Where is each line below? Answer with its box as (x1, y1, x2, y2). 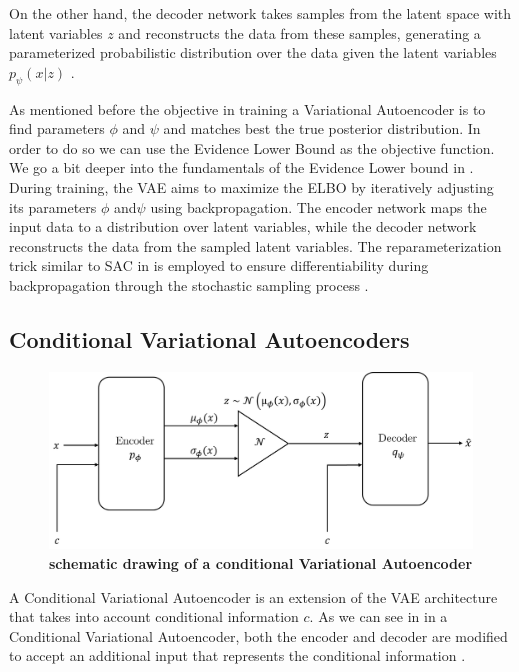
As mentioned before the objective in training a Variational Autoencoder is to (9, 98, 486, 119)
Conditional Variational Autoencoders (9, 323, 410, 354)
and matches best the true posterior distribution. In (163, 118, 481, 139)
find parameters (9, 118, 105, 139)
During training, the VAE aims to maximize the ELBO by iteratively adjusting (9, 176, 494, 197)
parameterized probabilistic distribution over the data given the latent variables (9, 42, 497, 63)
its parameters (9, 196, 97, 217)
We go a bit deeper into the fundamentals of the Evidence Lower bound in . (9, 157, 474, 178)
